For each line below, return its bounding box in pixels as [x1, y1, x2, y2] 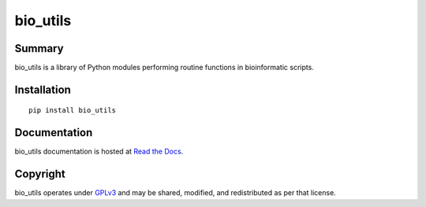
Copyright [14, 168, 66, 181]
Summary [14, 42, 64, 55]
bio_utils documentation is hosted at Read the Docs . [14, 146, 184, 157]
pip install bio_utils [28, 106, 117, 115]
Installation [14, 83, 71, 96]
